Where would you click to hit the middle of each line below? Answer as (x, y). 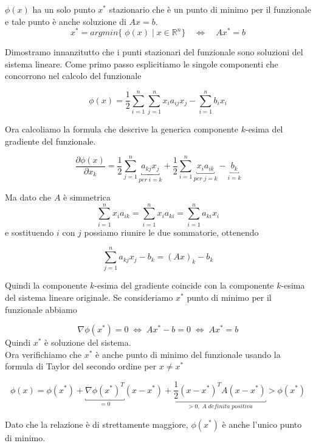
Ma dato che (28, 197)
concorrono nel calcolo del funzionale (73, 76)
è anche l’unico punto (262, 424)
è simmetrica (87, 197)
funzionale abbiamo (41, 309)
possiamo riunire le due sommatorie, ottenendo (171, 232)
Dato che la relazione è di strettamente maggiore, (97, 424)
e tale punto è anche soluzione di (66, 21)
